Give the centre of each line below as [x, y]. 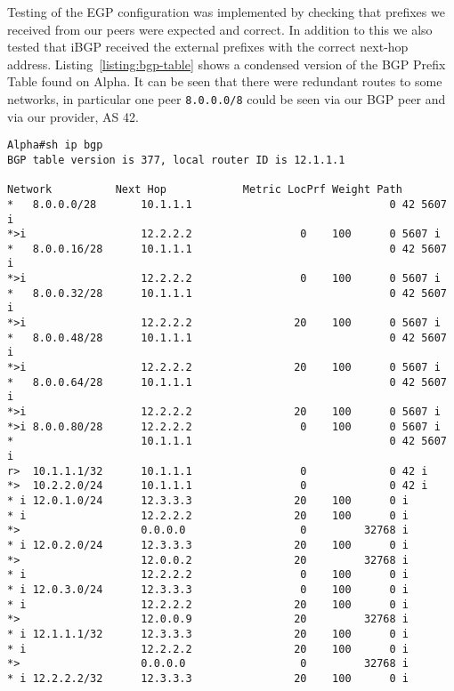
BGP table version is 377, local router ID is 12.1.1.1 [176, 160]
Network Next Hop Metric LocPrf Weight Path [205, 190]
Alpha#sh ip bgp [55, 145]
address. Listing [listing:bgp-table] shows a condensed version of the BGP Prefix [227, 64]
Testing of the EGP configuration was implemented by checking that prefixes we [226, 12]
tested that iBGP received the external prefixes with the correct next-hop [208, 47]
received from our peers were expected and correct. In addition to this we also [220, 29]
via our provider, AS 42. [73, 116]
